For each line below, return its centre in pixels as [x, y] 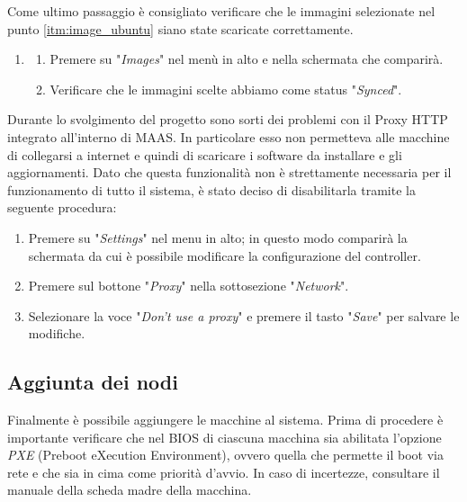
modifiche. [57, 333]
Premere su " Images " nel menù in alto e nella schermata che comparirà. [247, 59]
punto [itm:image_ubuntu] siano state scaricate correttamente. [180, 28]
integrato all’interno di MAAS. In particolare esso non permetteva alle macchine [229, 136]
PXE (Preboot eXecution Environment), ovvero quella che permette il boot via [225, 455]
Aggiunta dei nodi [93, 382]
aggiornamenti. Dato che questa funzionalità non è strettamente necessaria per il [229, 172]
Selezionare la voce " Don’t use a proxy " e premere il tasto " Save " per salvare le [244, 315]
